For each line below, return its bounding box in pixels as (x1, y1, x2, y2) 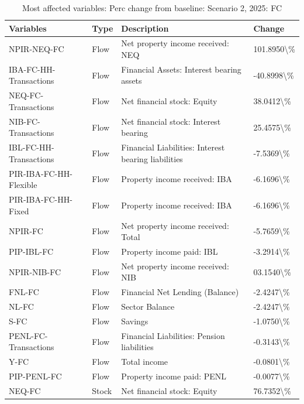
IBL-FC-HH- (9, 141, 54, 153)
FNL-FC (9, 286, 39, 298)
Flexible (9, 179, 37, 191)
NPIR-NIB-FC (9, 265, 61, 278)
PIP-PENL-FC (9, 370, 62, 382)
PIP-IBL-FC (9, 245, 54, 257)
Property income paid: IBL (121, 245, 218, 257)
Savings (121, 314, 148, 327)
